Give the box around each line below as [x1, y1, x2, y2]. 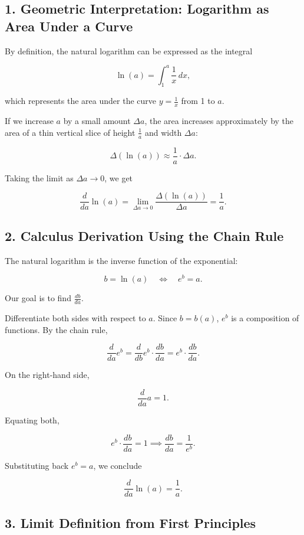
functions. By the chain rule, [5, 323, 108, 335]
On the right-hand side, [5, 368, 90, 381]
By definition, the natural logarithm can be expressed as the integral [5, 44, 253, 57]
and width [144, 126, 182, 138]
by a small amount [63, 115, 131, 127]
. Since [153, 312, 177, 324]
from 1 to [181, 94, 215, 107]
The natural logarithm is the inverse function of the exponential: [5, 254, 238, 266]
